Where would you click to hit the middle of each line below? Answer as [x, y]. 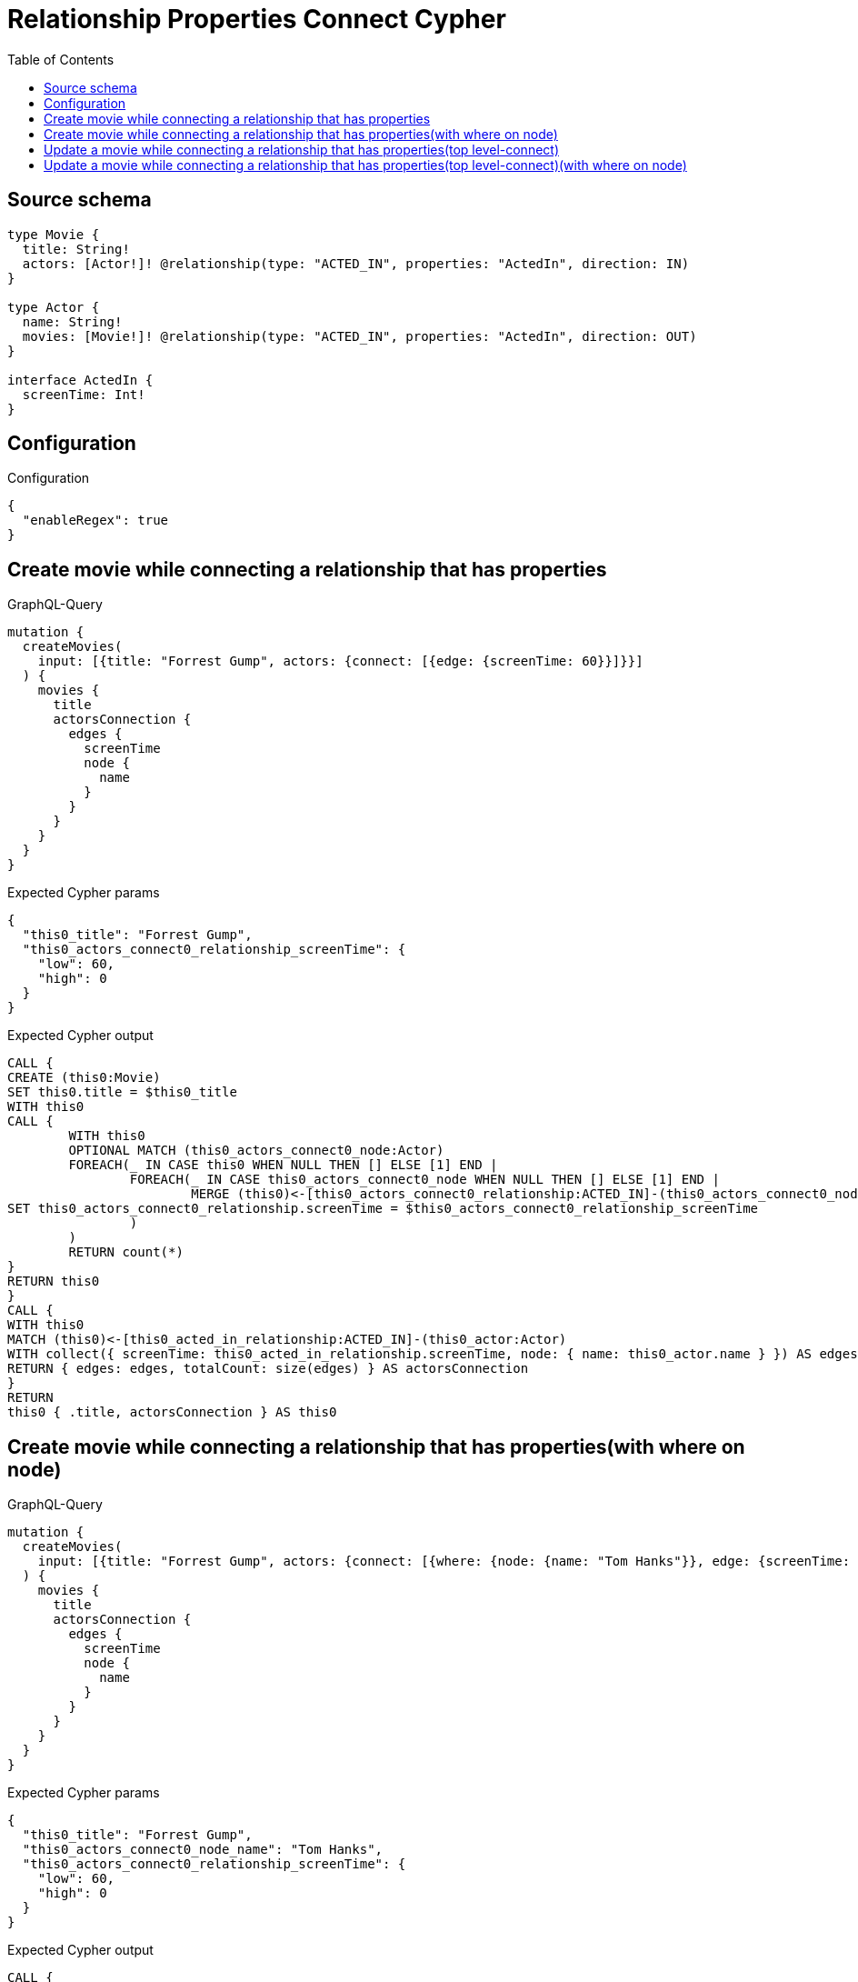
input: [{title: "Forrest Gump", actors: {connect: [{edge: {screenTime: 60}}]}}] [340, 661]
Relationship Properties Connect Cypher [257, 19]
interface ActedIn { [80, 380]
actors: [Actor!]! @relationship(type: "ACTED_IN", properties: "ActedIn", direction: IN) [356, 263]
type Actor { [54, 307]
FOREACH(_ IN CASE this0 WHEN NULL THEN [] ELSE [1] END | [283, 1165]
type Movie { [54, 234]
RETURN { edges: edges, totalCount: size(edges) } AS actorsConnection [268, 1369]
